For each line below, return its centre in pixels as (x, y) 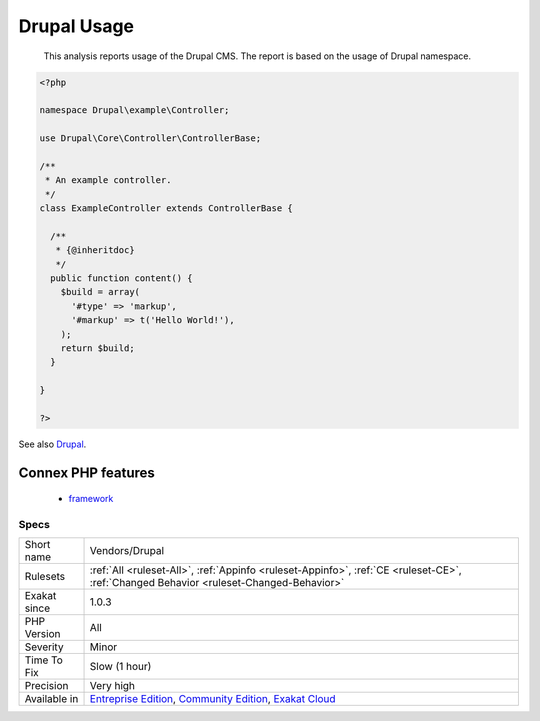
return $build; (97, 348)
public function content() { (122, 278)
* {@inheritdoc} (95, 250)
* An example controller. (108, 180)
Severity (44, 647)
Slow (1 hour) (120, 667)
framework (91, 499)
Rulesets (44, 577)
